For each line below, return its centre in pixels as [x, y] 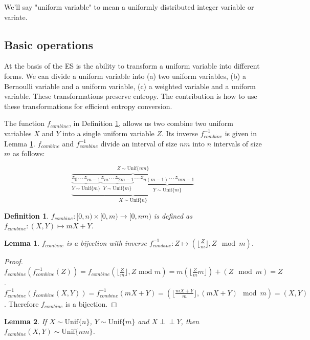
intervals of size [238, 143]
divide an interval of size [139, 143]
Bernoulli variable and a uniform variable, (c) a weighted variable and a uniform [130, 86]
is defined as [173, 215]
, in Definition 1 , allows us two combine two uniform [151, 123]
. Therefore [21, 303]
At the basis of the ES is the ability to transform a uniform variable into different [132, 66]
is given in [241, 133]
